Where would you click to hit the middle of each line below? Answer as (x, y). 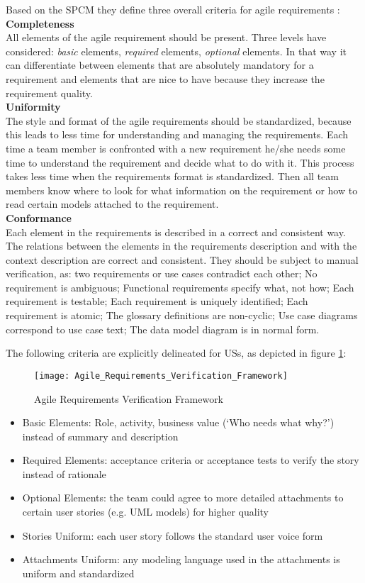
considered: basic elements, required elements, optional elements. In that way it (176, 51)
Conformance (39, 217)
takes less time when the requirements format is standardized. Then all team (172, 176)
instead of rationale (64, 473)
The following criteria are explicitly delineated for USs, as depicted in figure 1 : (176, 353)
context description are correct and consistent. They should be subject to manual (182, 259)
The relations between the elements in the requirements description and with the (181, 246)
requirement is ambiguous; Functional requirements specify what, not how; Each (180, 287)
